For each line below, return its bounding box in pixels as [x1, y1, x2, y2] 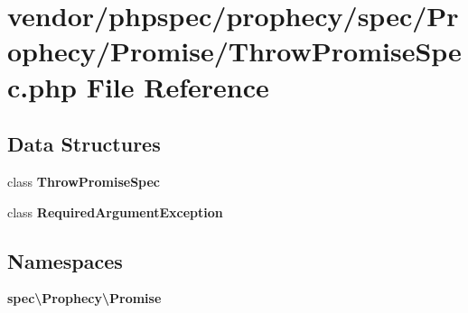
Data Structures [7, 130, 161, 158]
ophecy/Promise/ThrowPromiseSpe [7, 32, 462, 69]
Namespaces [7, 246, 123, 274]
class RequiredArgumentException [7, 202, 223, 221]
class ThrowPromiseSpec [7, 171, 161, 190]
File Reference [86, 68, 269, 105]
